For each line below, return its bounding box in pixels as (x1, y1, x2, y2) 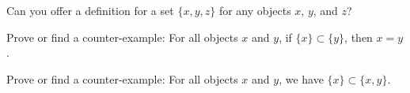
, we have (279, 70, 324, 87)
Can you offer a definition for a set (6, 2, 174, 18)
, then (344, 28, 373, 45)
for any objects (218, 2, 291, 18)
